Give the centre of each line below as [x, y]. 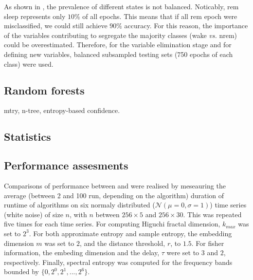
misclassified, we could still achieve [56, 26]
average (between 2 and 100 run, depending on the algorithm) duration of [114, 195]
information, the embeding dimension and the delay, [82, 252]
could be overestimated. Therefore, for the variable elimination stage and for [118, 45]
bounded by [21, 271]
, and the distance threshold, [123, 243]
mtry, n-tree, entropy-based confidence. [62, 110]
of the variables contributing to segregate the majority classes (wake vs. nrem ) [121, 35]
